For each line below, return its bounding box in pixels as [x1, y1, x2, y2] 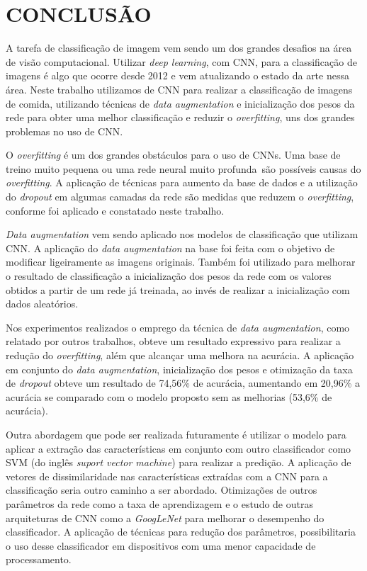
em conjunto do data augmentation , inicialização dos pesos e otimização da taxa [6, 361, 353, 376]
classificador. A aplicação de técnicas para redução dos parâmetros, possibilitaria [6, 524, 356, 539]
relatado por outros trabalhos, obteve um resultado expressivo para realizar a [6, 334, 341, 349]
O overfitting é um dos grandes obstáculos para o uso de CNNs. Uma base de [6, 147, 341, 162]
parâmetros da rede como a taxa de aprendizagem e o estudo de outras [6, 496, 313, 511]
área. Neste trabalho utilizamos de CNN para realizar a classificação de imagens [6, 81, 353, 96]
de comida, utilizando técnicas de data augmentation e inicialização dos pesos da [6, 96, 355, 111]
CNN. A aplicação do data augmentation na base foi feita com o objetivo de [6, 240, 335, 255]
